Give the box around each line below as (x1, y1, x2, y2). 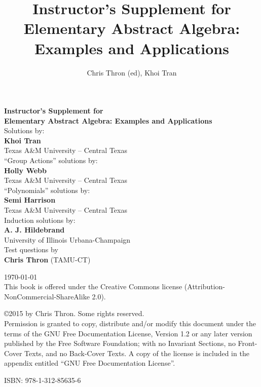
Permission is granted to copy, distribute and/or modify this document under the (4, 318, 256, 328)
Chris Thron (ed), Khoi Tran (87, 67, 177, 78)
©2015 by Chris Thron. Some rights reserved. (4, 308, 144, 319)
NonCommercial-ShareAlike (4, 291, 90, 301)
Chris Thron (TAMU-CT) (4, 254, 91, 264)
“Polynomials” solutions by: (4, 184, 90, 195)
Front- (238, 338, 257, 349)
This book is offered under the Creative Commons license (4, 281, 182, 292)
